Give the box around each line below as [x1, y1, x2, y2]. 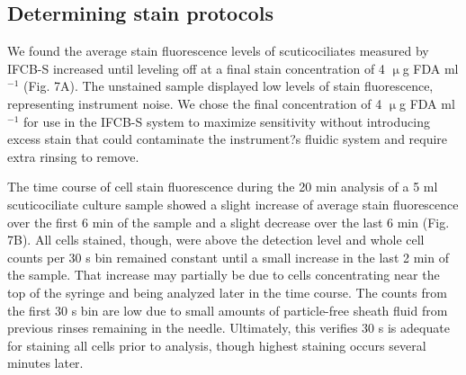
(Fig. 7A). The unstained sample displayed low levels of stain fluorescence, [22, 76, 434, 95]
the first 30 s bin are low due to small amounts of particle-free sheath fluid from [7, 300, 448, 319]
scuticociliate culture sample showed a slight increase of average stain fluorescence [7, 194, 459, 213]
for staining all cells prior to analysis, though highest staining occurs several [7, 335, 426, 354]
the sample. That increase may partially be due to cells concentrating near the [7, 265, 440, 284]
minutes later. [7, 353, 84, 372]
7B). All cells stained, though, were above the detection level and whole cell [7, 230, 425, 249]
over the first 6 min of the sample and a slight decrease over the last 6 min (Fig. [7, 212, 450, 231]
